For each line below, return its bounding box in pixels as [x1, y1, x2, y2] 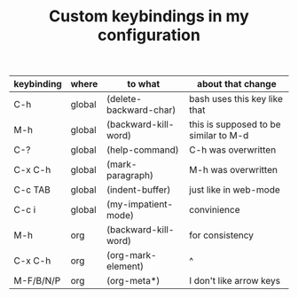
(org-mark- [106, 249, 157, 262]
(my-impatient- [106, 198, 174, 210]
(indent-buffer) [106, 184, 171, 196]
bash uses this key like [189, 93, 284, 106]
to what [127, 78, 161, 90]
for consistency [189, 229, 255, 241]
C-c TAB [13, 184, 51, 196]
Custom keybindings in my [48, 6, 250, 27]
